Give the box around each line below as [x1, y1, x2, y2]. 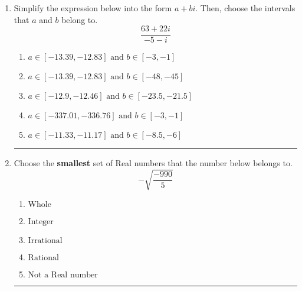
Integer [28, 218, 54, 227]
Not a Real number [28, 271, 98, 280]
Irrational [28, 237, 63, 245]
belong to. [61, 13, 98, 25]
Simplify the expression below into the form [14, 2, 172, 14]
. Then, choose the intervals [195, 2, 296, 14]
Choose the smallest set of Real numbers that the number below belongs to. [14, 157, 293, 169]
